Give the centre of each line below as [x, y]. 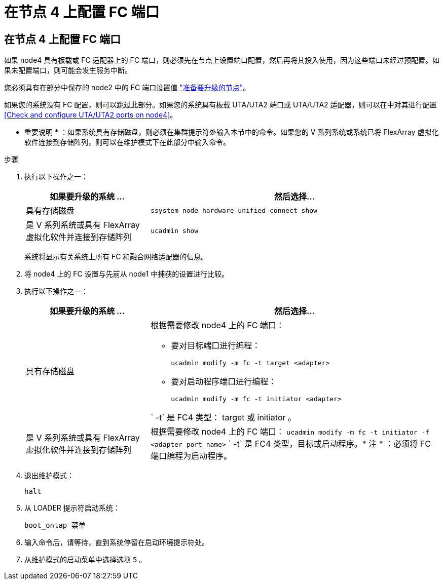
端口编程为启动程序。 [191, 456]
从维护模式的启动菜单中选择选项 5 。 [85, 560]
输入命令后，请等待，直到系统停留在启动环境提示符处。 [117, 542]
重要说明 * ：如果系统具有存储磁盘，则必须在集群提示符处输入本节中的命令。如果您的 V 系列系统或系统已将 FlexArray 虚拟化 [232, 132]
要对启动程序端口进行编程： [224, 382]
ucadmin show [175, 230]
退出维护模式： [49, 476]
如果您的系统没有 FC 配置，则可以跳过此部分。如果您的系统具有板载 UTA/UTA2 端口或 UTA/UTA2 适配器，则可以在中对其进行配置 [220, 105]
